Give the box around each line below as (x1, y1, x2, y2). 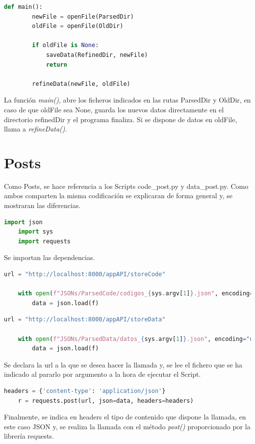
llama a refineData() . (4, 124, 67, 134)
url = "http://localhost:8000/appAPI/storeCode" (4, 271, 166, 278)
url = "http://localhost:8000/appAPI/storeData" (4, 316, 166, 323)
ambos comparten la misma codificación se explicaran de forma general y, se (4, 190, 232, 201)
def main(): (4, 3, 43, 10)
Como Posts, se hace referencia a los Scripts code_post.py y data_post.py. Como (4, 181, 249, 191)
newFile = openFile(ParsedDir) (32, 13, 134, 20)
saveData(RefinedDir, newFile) (46, 51, 148, 58)
